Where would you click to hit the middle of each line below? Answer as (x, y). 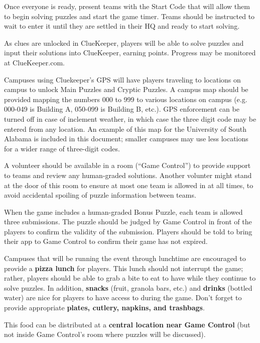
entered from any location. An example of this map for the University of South (125, 128)
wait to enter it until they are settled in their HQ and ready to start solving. (122, 26)
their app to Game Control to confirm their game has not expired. (106, 241)
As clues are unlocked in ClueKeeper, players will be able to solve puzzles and (124, 42)
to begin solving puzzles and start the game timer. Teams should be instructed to (129, 16)
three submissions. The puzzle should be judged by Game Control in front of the (128, 222)
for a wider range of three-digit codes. (62, 148)
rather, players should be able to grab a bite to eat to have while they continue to (130, 278)
